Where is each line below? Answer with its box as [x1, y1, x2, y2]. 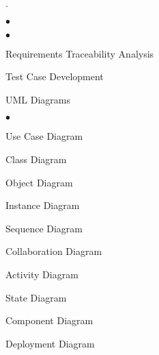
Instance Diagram [5, 198, 80, 212]
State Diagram [5, 290, 67, 304]
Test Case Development [5, 69, 104, 84]
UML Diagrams [5, 92, 71, 106]
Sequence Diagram [5, 221, 83, 235]
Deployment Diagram [5, 336, 95, 350]
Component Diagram [5, 313, 93, 328]
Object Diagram [5, 175, 73, 189]
